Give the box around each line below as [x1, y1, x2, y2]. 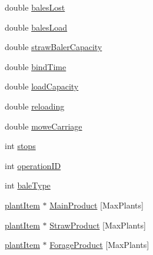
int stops [5, 140, 36, 152]
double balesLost [5, 1, 65, 13]
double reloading [5, 100, 65, 112]
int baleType [5, 179, 51, 191]
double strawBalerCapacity [5, 41, 102, 53]
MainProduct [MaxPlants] [49, 198, 144, 211]
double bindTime [5, 60, 66, 72]
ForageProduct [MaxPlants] [49, 239, 149, 251]
